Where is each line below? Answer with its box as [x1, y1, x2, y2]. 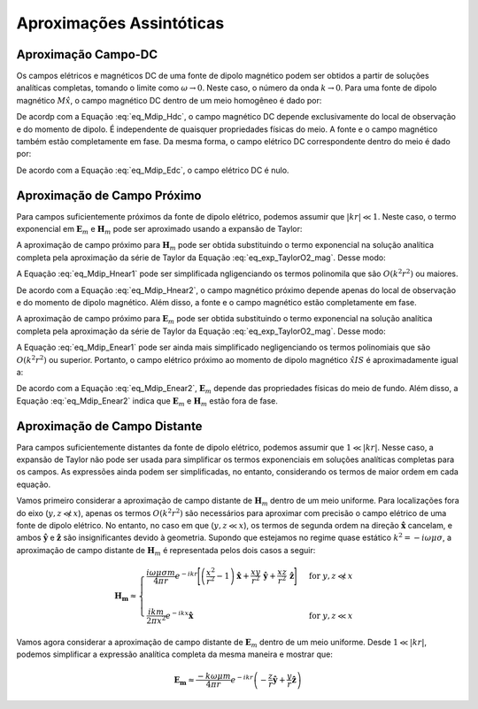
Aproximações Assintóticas [16, 13, 225, 33]
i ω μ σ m [146, 567, 176, 577]
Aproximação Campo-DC [16, 47, 158, 62]
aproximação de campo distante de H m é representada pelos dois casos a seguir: [16, 544, 316, 558]
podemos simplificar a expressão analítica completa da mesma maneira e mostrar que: [16, 649, 334, 659]
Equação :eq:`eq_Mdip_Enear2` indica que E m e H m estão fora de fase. [16, 395, 279, 408]
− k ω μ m [197, 671, 232, 682]
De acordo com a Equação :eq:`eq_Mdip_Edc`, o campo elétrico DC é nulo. [16, 165, 289, 175]
